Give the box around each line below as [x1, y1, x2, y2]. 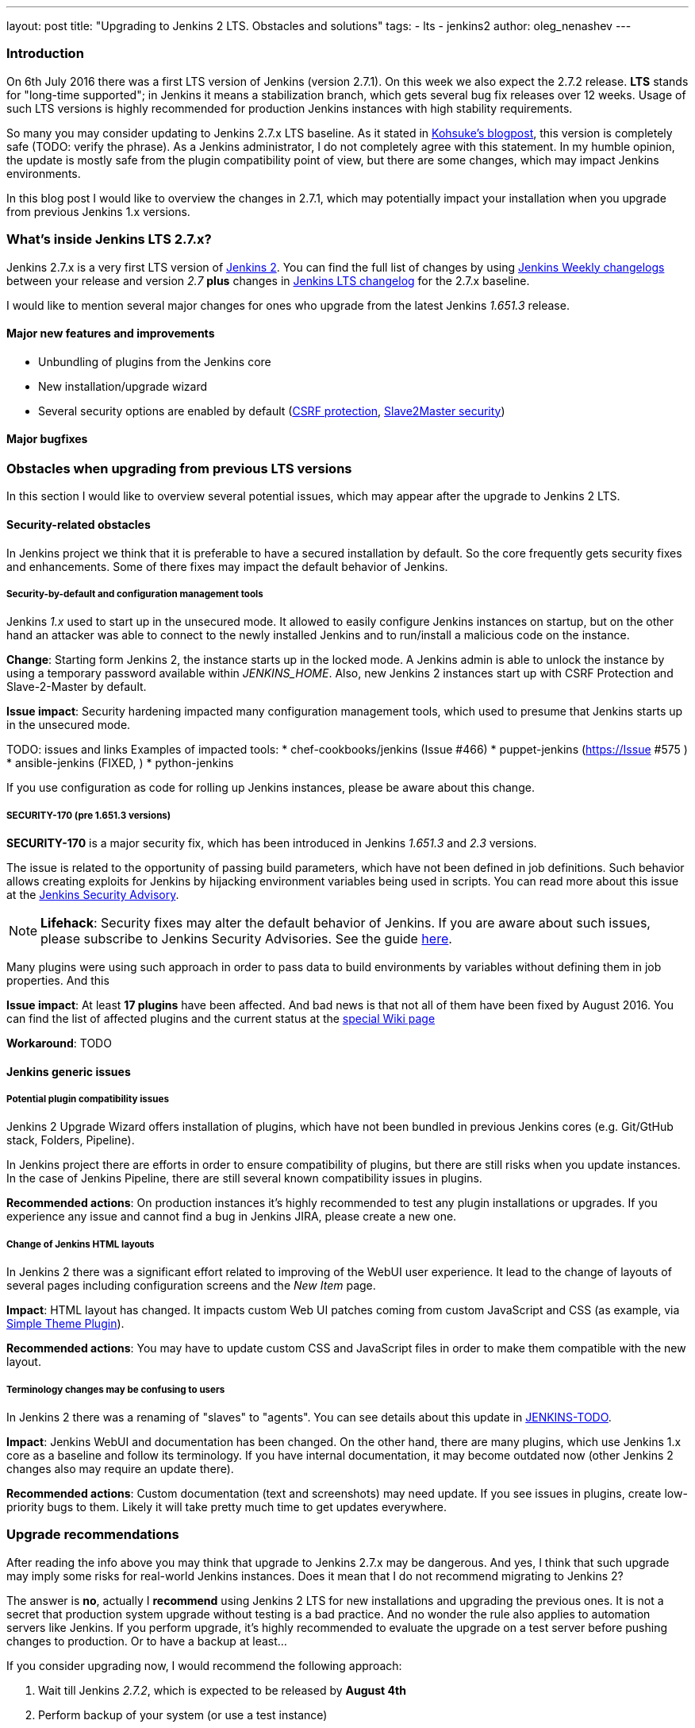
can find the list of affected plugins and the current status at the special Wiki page [6, 1012, 436, 1026]
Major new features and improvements [6, 326, 215, 341]
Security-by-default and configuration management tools [6, 588, 263, 600]
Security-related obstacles [6, 517, 151, 531]
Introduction [6, 45, 84, 62]
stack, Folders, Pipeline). [6, 1133, 135, 1147]
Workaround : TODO [6, 1036, 112, 1051]
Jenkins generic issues [6, 1064, 131, 1078]
